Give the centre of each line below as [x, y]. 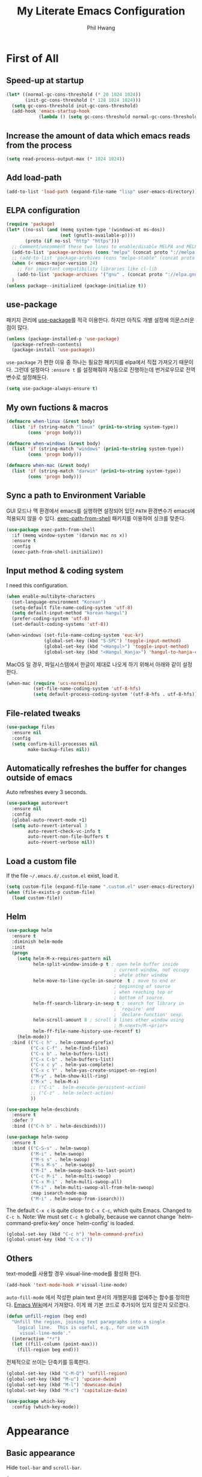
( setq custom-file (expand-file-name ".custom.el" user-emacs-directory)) [102, 887]
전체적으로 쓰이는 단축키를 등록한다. [48, 1362]
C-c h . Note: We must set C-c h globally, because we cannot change [91, 1216]
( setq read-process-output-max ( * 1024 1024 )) [66, 159]
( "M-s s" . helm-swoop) [60, 1160]
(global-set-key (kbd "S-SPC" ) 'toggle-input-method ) [113, 641]
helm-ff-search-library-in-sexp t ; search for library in [109, 1003]
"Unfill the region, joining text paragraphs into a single [88, 1322]
